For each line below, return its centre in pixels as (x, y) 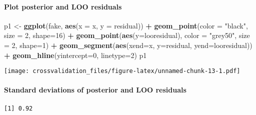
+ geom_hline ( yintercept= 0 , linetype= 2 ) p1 (75, 55)
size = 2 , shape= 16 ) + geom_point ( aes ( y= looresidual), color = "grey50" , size (127, 35)
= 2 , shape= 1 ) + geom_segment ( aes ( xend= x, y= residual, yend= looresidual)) (128, 45)
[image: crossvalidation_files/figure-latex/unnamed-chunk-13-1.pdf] (122, 71)
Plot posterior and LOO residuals (63, 6)
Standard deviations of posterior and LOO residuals (95, 90)
